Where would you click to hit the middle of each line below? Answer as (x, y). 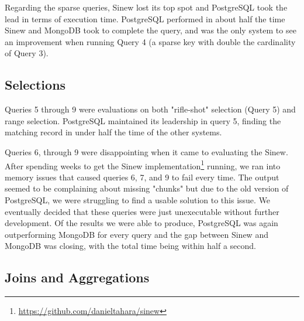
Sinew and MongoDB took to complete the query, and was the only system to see (151, 30)
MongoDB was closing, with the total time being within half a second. (130, 246)
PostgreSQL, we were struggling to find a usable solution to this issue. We (138, 199)
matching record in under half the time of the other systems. (113, 132)
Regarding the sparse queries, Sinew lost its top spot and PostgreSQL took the (146, 7)
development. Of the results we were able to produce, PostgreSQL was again (141, 223)
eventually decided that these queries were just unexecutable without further (142, 211)
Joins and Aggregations (77, 277)
